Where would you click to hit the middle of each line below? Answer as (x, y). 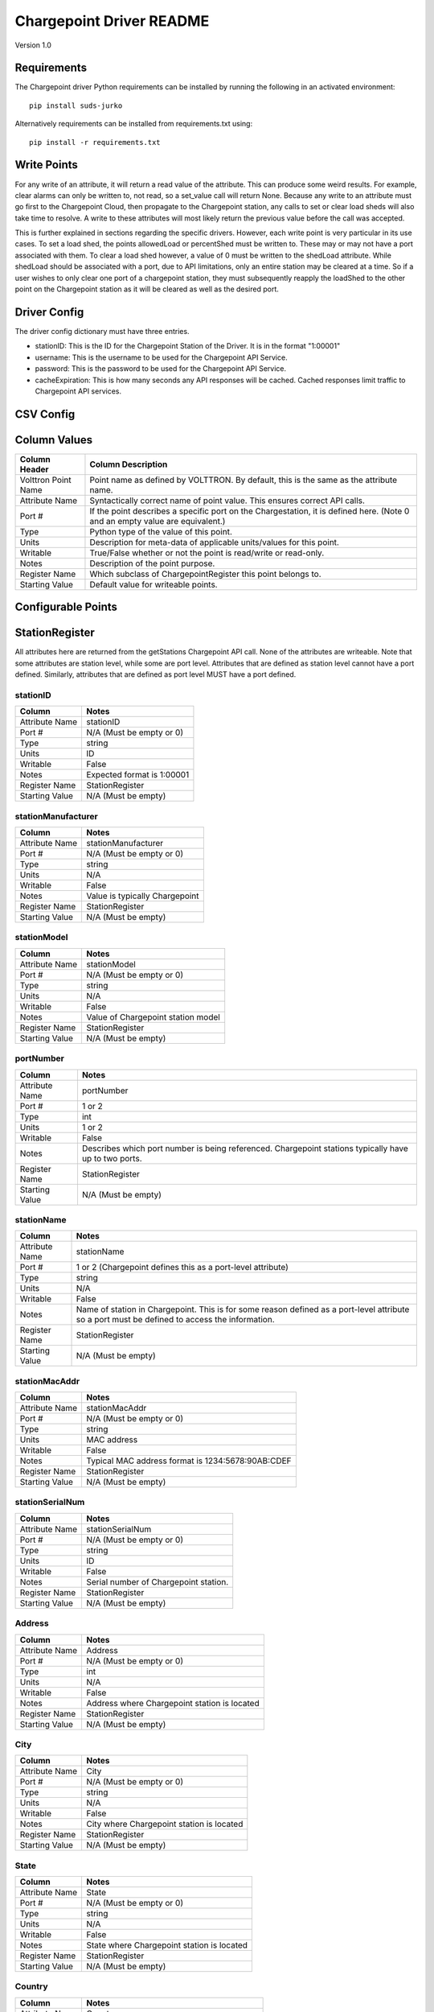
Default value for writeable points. (154, 584)
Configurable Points (66, 607)
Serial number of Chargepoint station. (158, 1581)
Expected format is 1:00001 (138, 775)
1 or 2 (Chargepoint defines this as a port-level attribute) (182, 1268)
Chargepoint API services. (78, 391)
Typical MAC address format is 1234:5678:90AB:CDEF (189, 1461)
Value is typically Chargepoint (143, 896)
